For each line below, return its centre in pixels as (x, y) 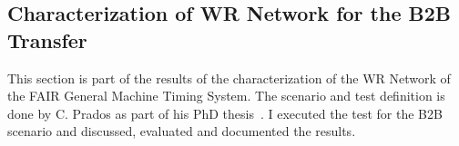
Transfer (47, 39)
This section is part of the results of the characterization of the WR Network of (229, 78)
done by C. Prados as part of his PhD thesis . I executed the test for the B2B (225, 113)
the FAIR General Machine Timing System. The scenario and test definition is (226, 96)
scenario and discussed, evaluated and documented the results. (182, 131)
